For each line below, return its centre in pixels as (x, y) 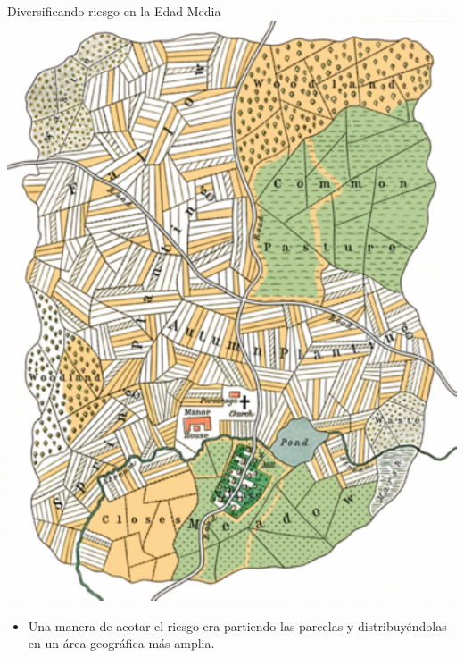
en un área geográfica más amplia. (121, 643)
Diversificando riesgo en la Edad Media (114, 11)
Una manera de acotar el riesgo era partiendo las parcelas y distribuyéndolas (237, 625)
